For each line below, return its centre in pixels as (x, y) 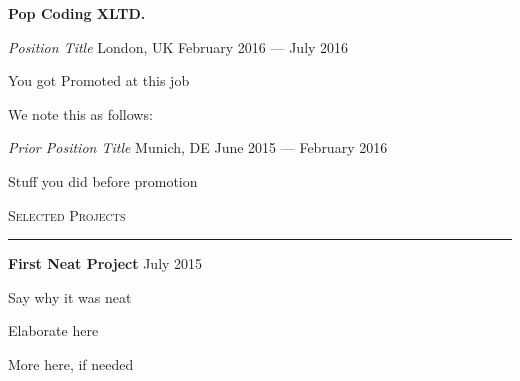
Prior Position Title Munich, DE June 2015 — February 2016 (198, 147)
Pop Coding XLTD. (77, 13)
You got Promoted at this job (99, 80)
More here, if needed (71, 363)
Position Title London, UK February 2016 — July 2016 (178, 46)
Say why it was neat (70, 296)
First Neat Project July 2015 (105, 263)
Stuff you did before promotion (103, 180)
